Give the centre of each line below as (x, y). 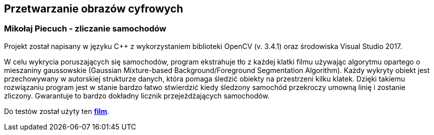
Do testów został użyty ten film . (57, 111)
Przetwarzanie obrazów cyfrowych (94, 9)
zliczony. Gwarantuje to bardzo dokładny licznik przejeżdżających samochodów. (137, 95)
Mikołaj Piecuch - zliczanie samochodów (85, 29)
